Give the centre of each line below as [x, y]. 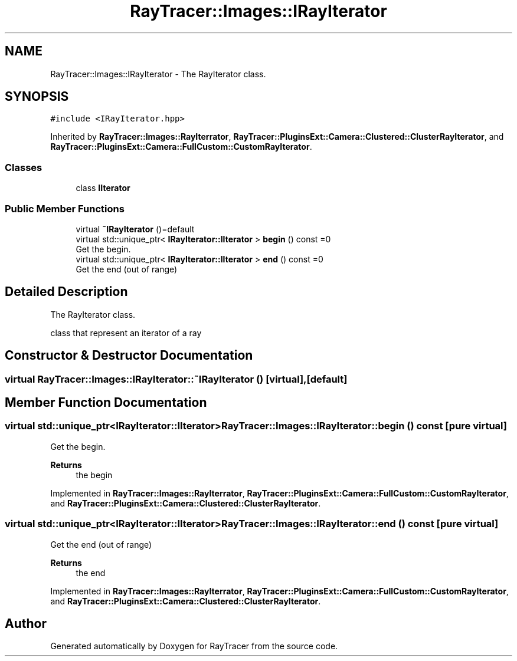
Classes [24, 167]
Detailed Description [66, 292]
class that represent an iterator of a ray [126, 333]
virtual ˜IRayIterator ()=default [135, 229]
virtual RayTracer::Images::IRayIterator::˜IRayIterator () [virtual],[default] [176, 379]
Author [26, 624]
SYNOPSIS [37, 97]
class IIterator [103, 188]
